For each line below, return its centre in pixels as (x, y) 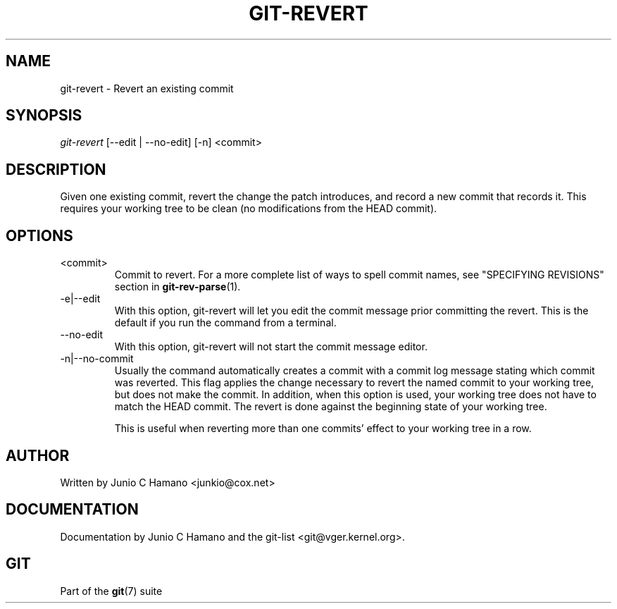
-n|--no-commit (97, 359)
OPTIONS (39, 235)
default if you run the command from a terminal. (225, 323)
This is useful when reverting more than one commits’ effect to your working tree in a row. (323, 429)
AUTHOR (38, 455)
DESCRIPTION (56, 169)
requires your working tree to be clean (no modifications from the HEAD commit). (249, 209)
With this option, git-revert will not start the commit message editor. (271, 347)
